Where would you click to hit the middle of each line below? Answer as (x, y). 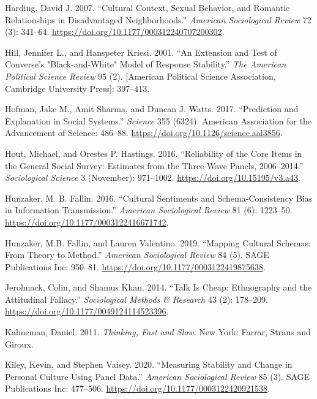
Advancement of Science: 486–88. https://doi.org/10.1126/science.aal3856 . (144, 133)
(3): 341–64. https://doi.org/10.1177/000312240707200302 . (115, 32)
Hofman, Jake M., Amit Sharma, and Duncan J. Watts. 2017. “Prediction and (152, 109)
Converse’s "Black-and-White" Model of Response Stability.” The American (146, 64)
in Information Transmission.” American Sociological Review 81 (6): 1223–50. (149, 210)
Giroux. (19, 344)
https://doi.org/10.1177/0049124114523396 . (87, 311)
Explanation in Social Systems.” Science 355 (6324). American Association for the (158, 120)
